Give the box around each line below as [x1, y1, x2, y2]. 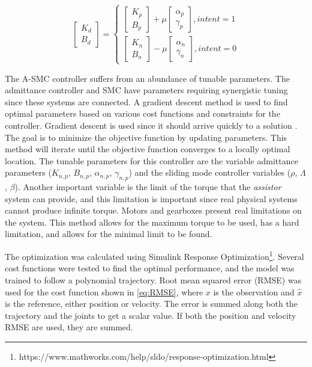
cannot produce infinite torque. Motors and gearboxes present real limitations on [5, 204, 302, 217]
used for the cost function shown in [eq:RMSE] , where [5, 285, 203, 298]
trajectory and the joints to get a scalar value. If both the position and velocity [5, 309, 296, 321]
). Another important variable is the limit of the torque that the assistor [14, 180, 281, 193]
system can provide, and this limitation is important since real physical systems [5, 192, 298, 205]
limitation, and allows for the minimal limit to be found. [5, 227, 212, 240]
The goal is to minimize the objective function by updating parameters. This [5, 131, 287, 143]
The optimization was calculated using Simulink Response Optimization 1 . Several [5, 248, 304, 262]
